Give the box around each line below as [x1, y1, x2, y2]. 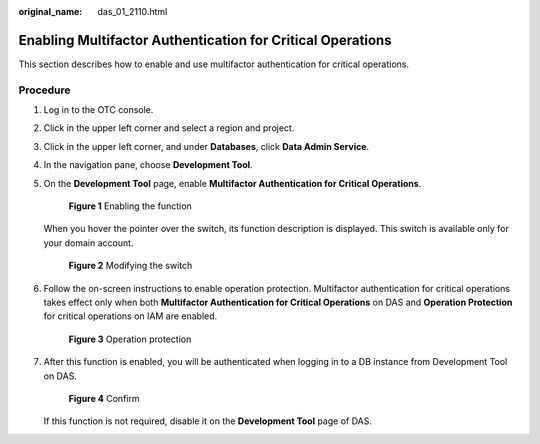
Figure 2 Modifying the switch [68, 260, 193, 272]
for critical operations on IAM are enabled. [43, 310, 218, 322]
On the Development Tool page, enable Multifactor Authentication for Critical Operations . [43, 177, 422, 189]
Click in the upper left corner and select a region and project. [43, 122, 295, 134]
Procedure [18, 83, 71, 97]
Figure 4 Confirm [68, 392, 140, 404]
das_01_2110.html [97, 6, 168, 17]
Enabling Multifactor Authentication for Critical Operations [18, 31, 392, 49]
